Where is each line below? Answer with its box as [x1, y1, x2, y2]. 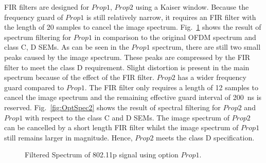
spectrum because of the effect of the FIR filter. [4, 72, 154, 83]
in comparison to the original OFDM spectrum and [94, 31, 256, 42]
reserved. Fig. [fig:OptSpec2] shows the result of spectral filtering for [4, 101, 221, 112]
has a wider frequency [178, 72, 246, 83]
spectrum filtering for [4, 31, 72, 42]
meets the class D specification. [156, 132, 255, 142]
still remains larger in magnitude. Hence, [4, 132, 133, 142]
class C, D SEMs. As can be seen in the [4, 42, 129, 52]
